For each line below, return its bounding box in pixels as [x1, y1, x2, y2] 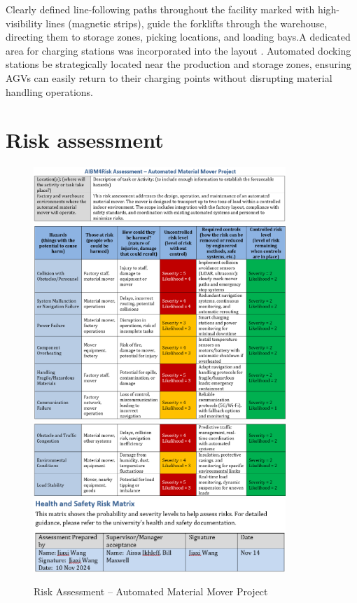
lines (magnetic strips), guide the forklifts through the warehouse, [45, 15, 328, 30]
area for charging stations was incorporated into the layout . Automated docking [6, 43, 351, 57]
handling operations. [6, 84, 93, 99]
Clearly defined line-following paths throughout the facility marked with [6, 2, 315, 16]
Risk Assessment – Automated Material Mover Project [34, 584, 268, 599]
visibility [6, 15, 43, 30]
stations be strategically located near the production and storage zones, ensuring [6, 57, 351, 71]
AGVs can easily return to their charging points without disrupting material [6, 70, 332, 85]
